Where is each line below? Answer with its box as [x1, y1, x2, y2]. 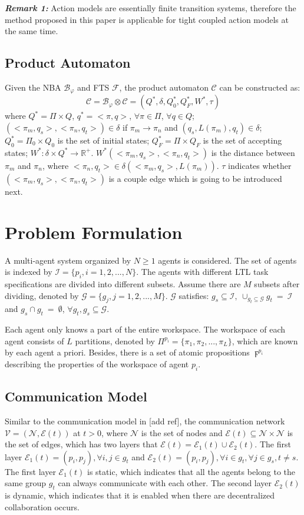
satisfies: [179, 289, 209, 301]
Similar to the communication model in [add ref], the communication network [5, 414, 285, 427]
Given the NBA [5, 81, 61, 93]
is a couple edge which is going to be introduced [108, 172, 282, 184]
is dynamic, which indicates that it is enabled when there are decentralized [5, 489, 275, 501]
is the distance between [211, 146, 295, 158]
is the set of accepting [203, 134, 282, 147]
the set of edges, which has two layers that [5, 438, 158, 450]
